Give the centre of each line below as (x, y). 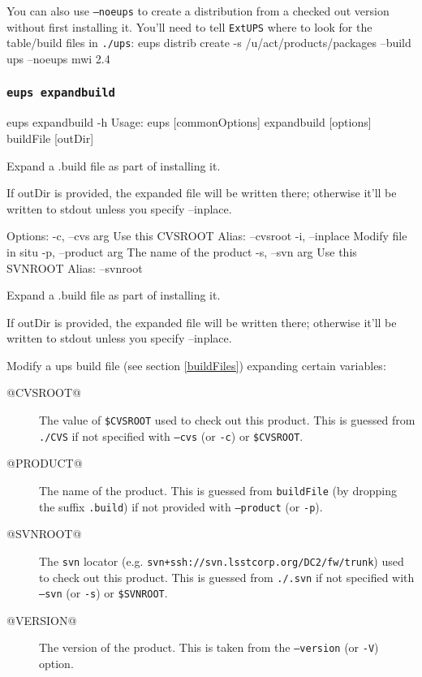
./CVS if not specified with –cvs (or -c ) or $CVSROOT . (171, 436)
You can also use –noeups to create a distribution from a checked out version (198, 11)
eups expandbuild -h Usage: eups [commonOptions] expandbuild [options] (189, 122)
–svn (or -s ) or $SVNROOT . (103, 593)
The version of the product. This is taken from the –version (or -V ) (209, 647)
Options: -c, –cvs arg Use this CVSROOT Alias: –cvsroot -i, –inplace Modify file (207, 236)
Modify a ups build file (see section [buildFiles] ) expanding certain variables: (196, 365)
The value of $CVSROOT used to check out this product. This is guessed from (227, 420)
